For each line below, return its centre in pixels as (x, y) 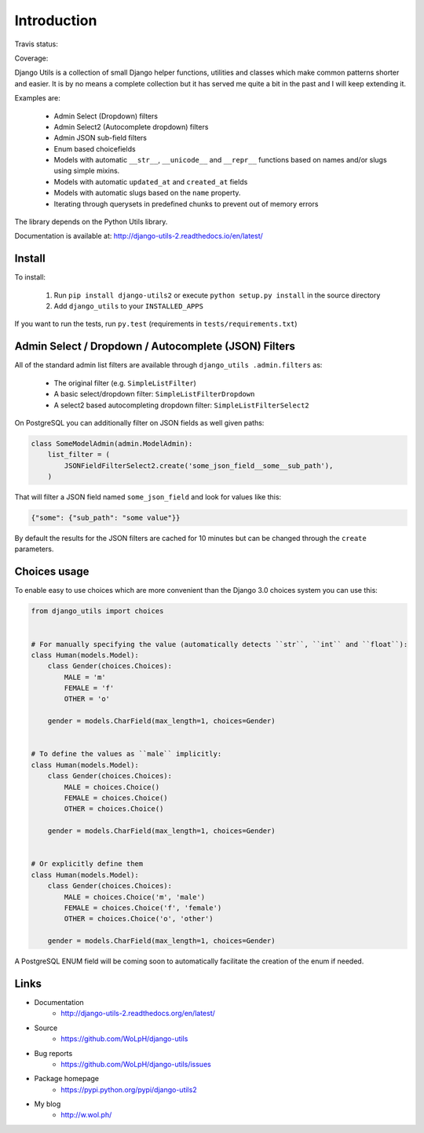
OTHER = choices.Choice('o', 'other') (139, 919)
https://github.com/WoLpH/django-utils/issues (136, 1064)
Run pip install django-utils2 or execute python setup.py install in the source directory (217, 295)
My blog (48, 1104)
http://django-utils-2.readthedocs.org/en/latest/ (138, 1014)
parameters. (34, 549)
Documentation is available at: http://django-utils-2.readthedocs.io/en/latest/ (139, 236)
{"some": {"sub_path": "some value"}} (106, 518)
